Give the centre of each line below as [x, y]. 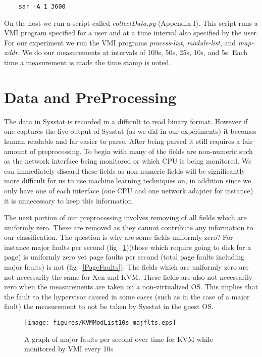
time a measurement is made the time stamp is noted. [88, 62]
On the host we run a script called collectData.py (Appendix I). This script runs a [131, 22]
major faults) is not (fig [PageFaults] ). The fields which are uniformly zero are [126, 267]
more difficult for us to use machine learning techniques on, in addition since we [128, 181]
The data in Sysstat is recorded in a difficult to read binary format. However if [126, 121]
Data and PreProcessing [90, 97]
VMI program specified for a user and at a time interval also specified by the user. [131, 33]
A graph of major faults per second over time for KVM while [119, 339]
